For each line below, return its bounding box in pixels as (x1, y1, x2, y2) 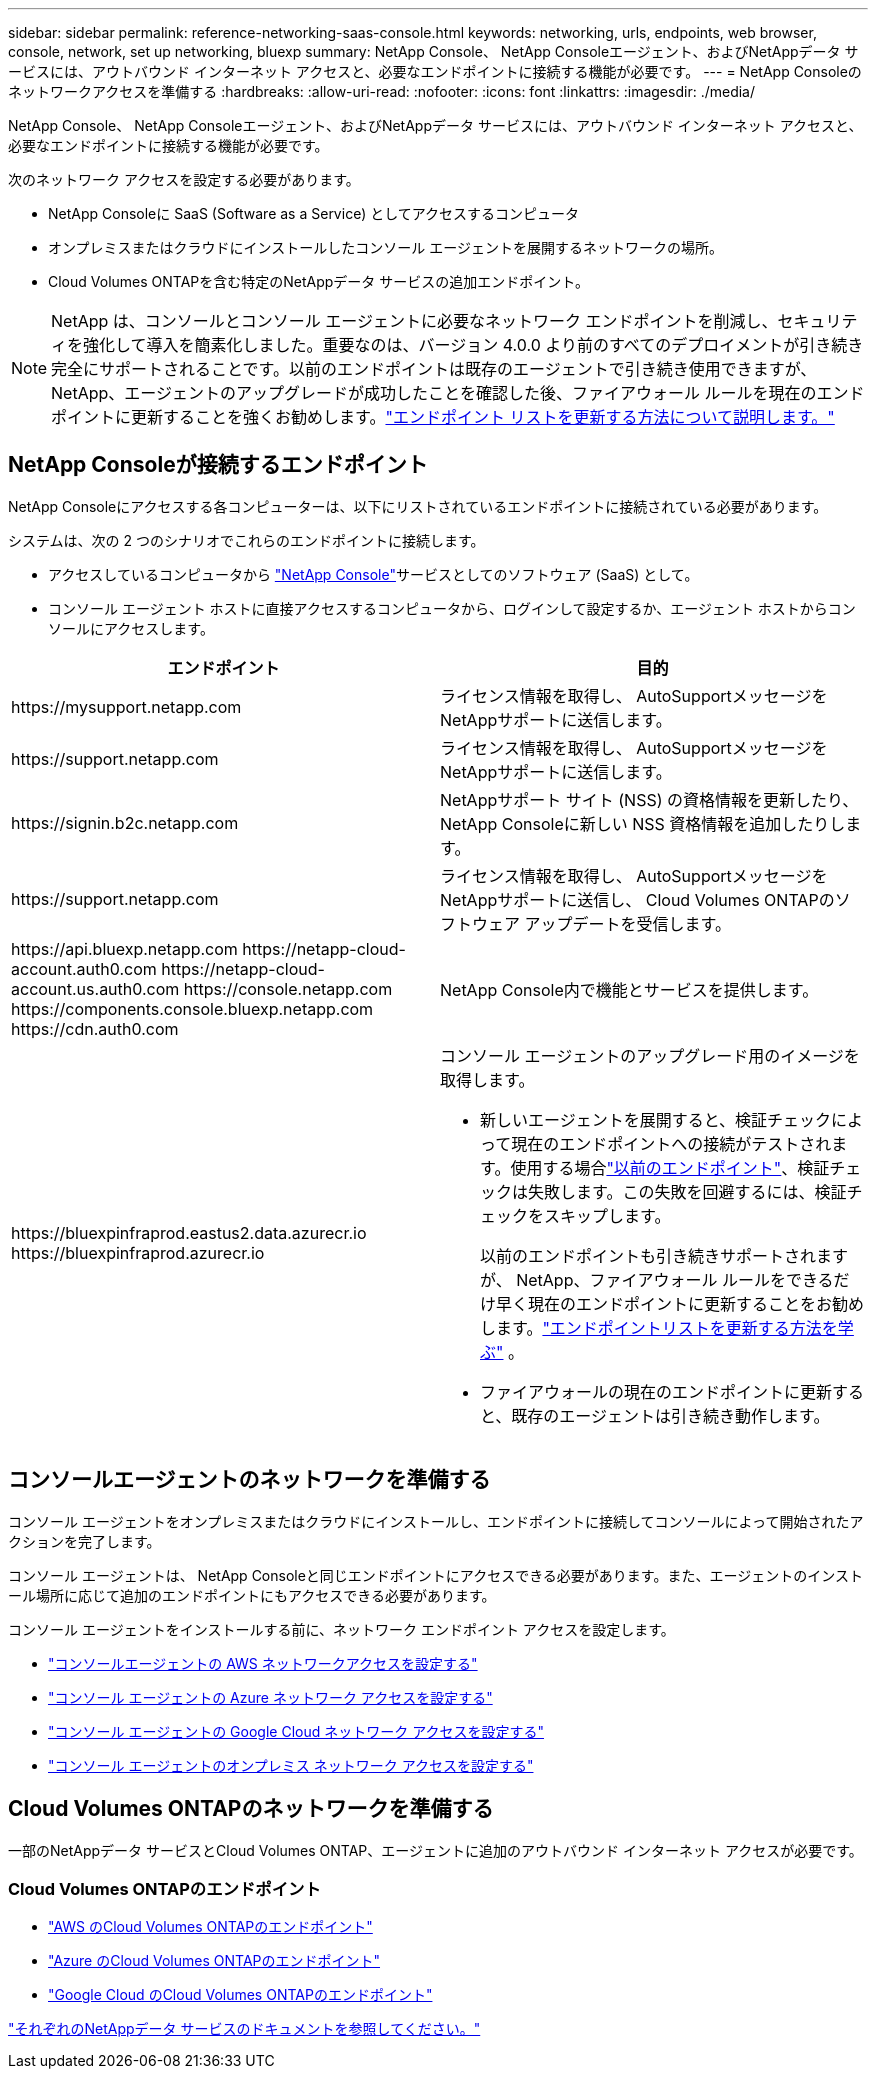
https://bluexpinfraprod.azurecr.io (11, 1242, 265, 1263)
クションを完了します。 (8, 1532, 161, 1550)
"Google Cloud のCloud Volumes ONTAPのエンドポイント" (48, 1986, 433, 2004)
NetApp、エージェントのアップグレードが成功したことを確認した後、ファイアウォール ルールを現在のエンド (51, 383, 865, 403)
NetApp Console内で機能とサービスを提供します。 (440, 979, 819, 1000)
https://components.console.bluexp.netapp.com (11, 998, 374, 1019)
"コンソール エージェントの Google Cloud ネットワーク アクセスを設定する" (48, 1722, 544, 1740)
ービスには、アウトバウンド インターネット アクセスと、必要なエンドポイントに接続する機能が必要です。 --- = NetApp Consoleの (8, 63, 862, 80)
